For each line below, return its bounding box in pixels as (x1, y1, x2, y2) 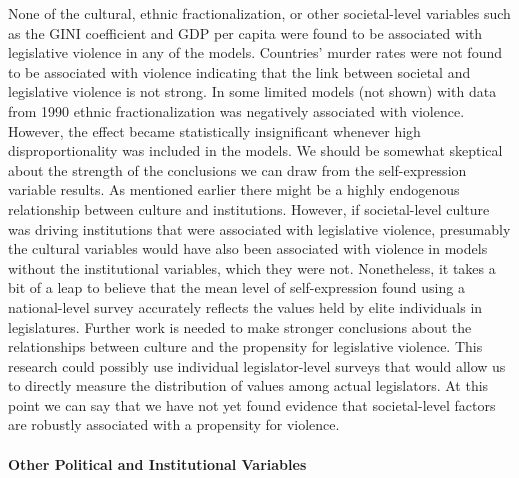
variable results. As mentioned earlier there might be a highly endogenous (8, 179, 460, 200)
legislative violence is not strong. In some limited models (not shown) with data (8, 81, 497, 102)
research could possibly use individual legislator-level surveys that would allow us (8, 355, 506, 376)
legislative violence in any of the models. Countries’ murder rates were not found (8, 42, 502, 63)
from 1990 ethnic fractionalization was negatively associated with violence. (8, 100, 465, 121)
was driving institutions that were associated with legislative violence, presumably (8, 218, 511, 239)
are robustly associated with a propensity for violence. (8, 414, 340, 435)
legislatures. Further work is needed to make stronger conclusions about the (8, 316, 472, 337)
